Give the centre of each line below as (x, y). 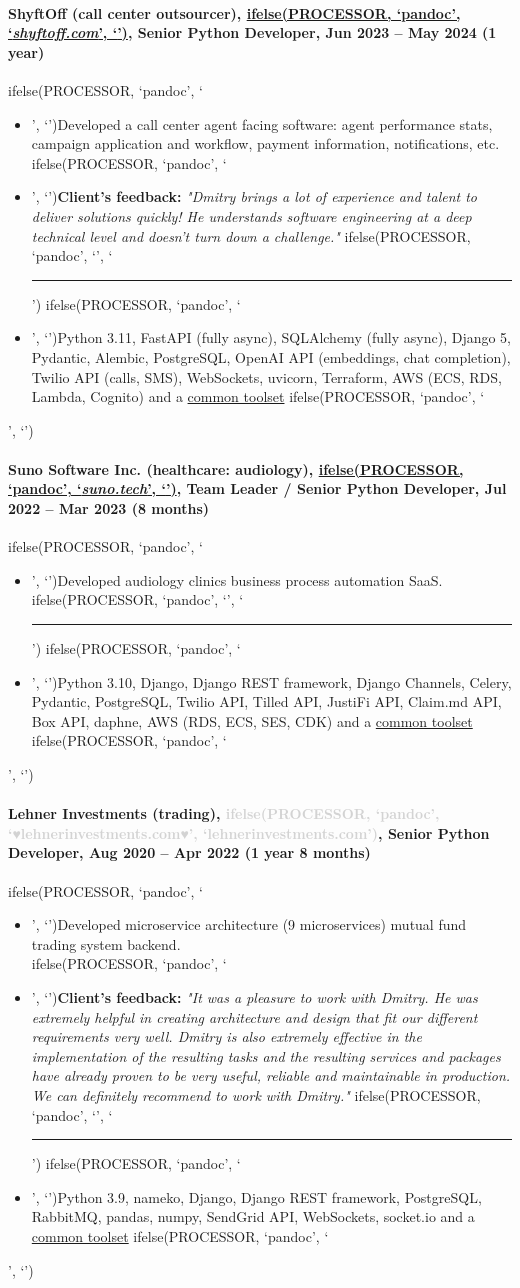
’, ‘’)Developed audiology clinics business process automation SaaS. (237, 579)
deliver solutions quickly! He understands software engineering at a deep (251, 215)
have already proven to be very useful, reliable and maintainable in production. (271, 1075)
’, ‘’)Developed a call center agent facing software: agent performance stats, (262, 123)
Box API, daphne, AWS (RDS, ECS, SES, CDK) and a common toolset (252, 720)
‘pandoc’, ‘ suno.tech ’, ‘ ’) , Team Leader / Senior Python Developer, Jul (257, 488)
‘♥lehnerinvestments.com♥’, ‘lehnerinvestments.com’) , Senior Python (249, 832)
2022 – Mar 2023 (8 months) (109, 508)
